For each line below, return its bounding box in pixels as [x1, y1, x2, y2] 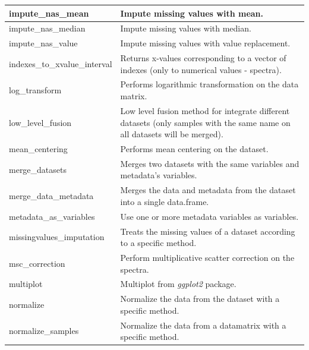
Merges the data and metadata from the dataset [120, 184, 296, 196]
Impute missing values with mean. [120, 7, 264, 19]
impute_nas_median [9, 22, 86, 34]
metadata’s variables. [120, 169, 197, 181]
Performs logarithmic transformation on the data [120, 78, 299, 90]
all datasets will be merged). [120, 128, 223, 140]
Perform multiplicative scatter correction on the [120, 251, 295, 263]
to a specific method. [120, 237, 197, 249]
